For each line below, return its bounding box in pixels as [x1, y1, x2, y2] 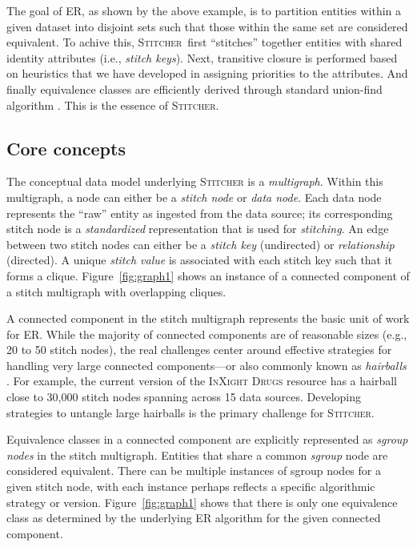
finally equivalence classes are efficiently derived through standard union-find [6, 80, 383, 97]
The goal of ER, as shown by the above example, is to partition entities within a [6, 2, 402, 18]
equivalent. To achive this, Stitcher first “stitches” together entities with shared [6, 34, 403, 50]
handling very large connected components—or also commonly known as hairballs [6, 356, 407, 373]
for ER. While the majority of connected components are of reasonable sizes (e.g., [6, 325, 407, 342]
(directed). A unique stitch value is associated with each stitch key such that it [6, 251, 393, 268]
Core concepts [6, 135, 126, 160]
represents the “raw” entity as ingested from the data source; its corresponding [6, 204, 393, 221]
